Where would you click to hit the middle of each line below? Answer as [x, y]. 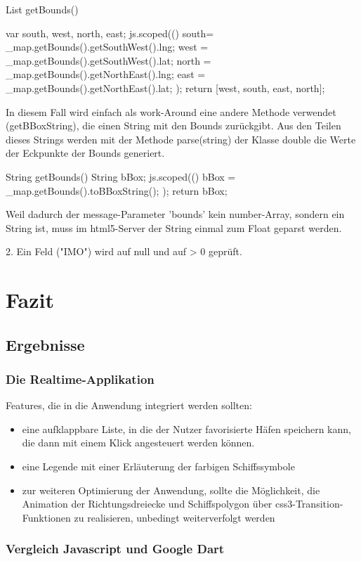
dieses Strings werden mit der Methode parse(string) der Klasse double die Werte [181, 139]
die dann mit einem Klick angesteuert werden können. [138, 443]
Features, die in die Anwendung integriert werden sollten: [129, 405]
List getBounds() [42, 9]
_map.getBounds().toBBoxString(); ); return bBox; [117, 190]
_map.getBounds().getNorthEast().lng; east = [106, 74]
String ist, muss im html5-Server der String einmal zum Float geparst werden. [174, 227]
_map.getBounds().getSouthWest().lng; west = [107, 47]
